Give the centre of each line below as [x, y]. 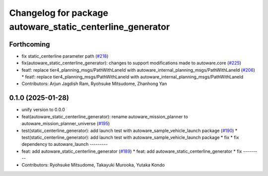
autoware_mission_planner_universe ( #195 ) [66, 124]
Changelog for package [59, 13]
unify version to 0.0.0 [43, 110]
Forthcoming [30, 44]
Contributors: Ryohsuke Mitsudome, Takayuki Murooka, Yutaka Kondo [93, 165]
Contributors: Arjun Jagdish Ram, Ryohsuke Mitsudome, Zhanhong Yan [94, 84]
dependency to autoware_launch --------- [65, 144]
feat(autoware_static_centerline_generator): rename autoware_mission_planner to [105, 117]
